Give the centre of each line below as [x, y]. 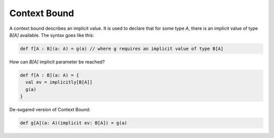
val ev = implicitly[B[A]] [59, 82]
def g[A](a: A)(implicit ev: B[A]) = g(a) [74, 123]
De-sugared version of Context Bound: [50, 110]
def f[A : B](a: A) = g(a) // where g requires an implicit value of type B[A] [122, 49]
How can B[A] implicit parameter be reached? [57, 62]
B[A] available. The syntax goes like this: [52, 35]
